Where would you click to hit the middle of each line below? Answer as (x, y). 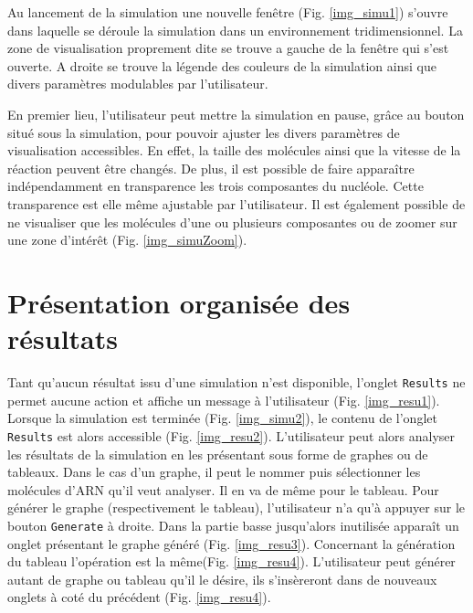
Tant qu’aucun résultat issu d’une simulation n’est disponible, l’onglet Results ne (236, 382)
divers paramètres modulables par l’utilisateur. (138, 84)
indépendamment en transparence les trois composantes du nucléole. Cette (215, 186)
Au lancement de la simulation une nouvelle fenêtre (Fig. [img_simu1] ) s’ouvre (228, 12)
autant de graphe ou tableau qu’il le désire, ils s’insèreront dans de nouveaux (222, 579)
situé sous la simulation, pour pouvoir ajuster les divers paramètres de (204, 132)
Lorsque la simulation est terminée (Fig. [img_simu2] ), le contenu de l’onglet (222, 418)
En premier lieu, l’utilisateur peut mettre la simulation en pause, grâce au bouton (236, 114)
